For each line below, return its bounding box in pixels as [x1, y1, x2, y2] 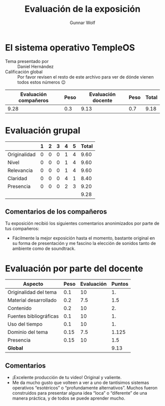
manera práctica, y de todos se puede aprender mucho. [12, 395, 125, 401]
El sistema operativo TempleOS [5, 42, 135, 53]
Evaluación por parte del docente [5, 263, 143, 274]
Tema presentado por [5, 58, 49, 64]
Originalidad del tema [7, 289, 57, 296]
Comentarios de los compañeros [5, 208, 107, 216]
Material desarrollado [7, 297, 57, 304]
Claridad [7, 175, 27, 182]
